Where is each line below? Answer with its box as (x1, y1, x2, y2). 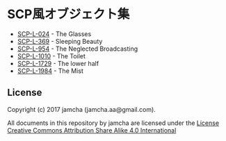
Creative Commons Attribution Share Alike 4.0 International (7, 126, 177, 134)
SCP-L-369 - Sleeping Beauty (17, 37, 103, 45)
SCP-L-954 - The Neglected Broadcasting (17, 44, 138, 53)
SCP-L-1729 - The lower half (17, 59, 99, 67)
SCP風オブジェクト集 (7, 6, 130, 22)
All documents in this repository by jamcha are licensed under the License (7, 119, 220, 127)
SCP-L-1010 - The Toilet (17, 51, 86, 60)
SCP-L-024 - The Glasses (17, 29, 92, 38)
